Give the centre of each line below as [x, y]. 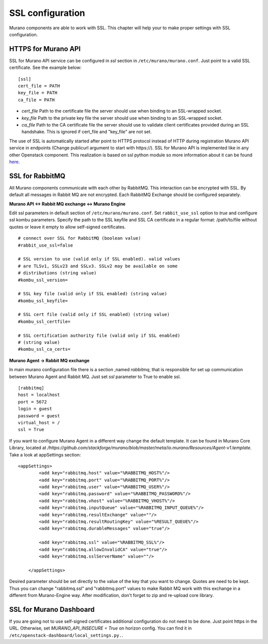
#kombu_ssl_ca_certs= [44, 349]
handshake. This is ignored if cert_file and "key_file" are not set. [87, 132]
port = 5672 [33, 402]
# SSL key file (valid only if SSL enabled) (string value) [93, 294]
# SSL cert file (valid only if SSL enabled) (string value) [94, 315]
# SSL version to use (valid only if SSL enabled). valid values [99, 259]
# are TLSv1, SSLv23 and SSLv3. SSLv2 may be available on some [98, 266]
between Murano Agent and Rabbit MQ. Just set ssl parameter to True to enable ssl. [95, 377]
